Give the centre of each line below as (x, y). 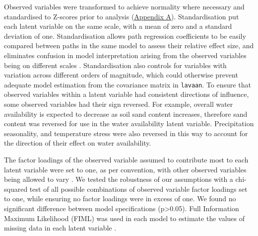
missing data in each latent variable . (60, 228)
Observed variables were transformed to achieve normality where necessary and (124, 6)
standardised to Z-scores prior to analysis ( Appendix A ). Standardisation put (122, 16)
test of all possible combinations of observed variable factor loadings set (138, 189)
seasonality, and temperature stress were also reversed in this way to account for (126, 133)
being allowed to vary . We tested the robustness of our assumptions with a (119, 179)
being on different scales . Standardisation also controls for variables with (115, 65)
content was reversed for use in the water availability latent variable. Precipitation (129, 123)
